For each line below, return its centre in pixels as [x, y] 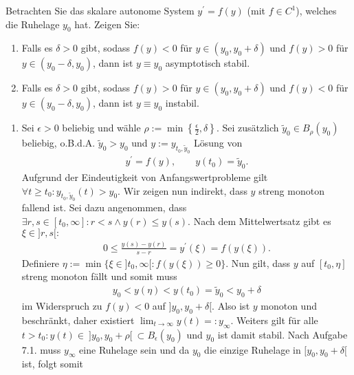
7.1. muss [41, 349]
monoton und [289, 305]
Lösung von [218, 143]
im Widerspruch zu [62, 305]
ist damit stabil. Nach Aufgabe [283, 334]
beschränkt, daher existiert [78, 320]
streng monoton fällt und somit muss [99, 276]
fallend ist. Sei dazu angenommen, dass [104, 207]
